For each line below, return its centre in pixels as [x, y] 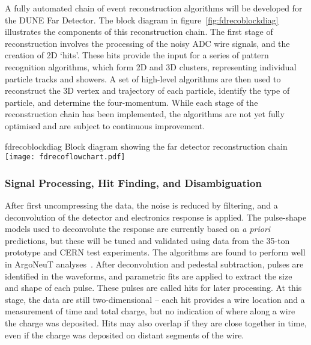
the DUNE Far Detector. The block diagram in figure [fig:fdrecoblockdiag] [142, 20]
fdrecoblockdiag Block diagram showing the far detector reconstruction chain [146, 146]
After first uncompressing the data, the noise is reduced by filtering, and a [141, 205]
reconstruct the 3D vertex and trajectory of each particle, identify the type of [147, 90]
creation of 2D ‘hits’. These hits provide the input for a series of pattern [137, 55]
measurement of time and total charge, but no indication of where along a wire [150, 311]
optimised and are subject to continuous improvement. [105, 125]
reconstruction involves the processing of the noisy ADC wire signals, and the [147, 43]
